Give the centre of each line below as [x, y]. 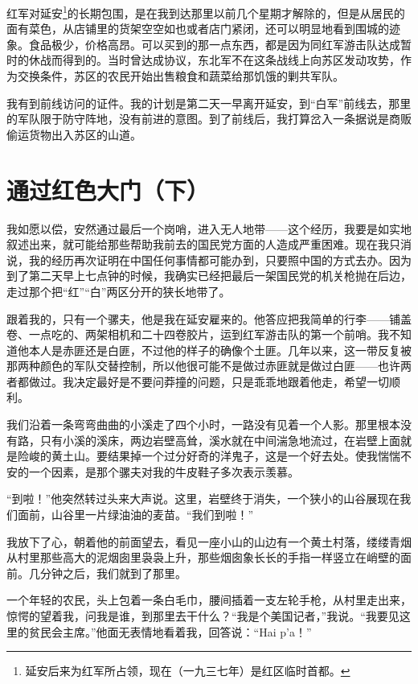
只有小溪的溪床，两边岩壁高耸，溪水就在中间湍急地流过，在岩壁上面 [220, 440]
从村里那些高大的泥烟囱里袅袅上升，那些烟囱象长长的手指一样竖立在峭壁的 [203, 557]
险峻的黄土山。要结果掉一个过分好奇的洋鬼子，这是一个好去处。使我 [197, 456]
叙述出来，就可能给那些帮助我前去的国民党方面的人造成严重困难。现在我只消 [209, 244]
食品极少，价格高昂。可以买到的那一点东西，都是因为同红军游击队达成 [214, 44]
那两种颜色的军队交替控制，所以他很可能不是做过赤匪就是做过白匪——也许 [203, 366]
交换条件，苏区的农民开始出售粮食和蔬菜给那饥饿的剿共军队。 [180, 76]
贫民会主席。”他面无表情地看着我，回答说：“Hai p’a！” [170, 631]
